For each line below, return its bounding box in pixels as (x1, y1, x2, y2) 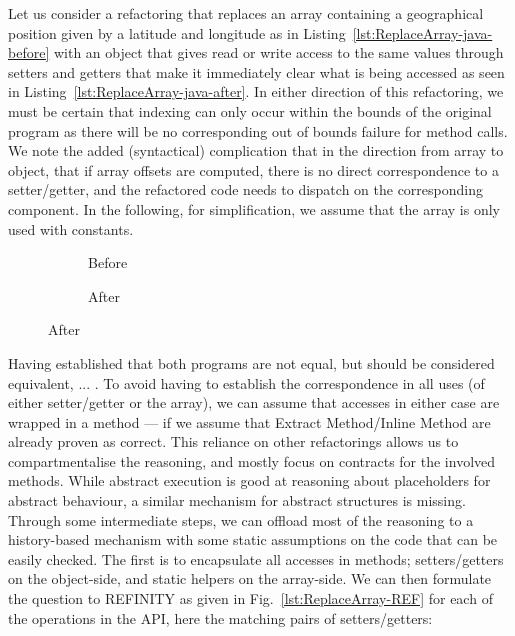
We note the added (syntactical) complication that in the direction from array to (8, 140, 504, 161)
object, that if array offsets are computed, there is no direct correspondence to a (8, 159, 499, 180)
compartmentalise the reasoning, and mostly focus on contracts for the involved (8, 450, 496, 471)
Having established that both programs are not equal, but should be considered (8, 352, 495, 373)
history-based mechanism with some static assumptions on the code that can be (8, 529, 498, 550)
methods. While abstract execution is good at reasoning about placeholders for (8, 470, 491, 491)
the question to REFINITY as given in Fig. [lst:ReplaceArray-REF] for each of (8, 588, 493, 609)
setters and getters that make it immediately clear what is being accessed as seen (8, 61, 505, 82)
